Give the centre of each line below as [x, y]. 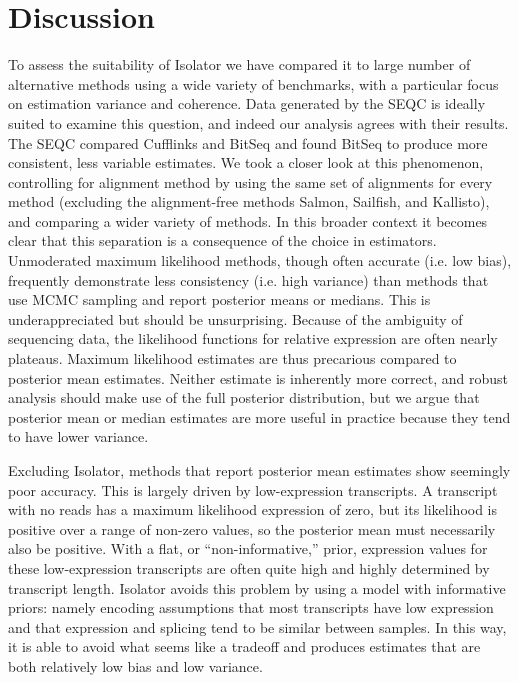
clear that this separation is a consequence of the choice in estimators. [222, 240]
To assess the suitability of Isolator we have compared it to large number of [239, 64]
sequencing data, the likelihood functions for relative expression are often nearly [253, 338]
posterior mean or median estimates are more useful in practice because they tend [259, 416]
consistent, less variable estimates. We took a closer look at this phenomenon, [246, 162]
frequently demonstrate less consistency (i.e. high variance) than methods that [248, 279]
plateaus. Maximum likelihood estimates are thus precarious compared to [232, 358]
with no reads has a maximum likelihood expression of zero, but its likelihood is [253, 509]
